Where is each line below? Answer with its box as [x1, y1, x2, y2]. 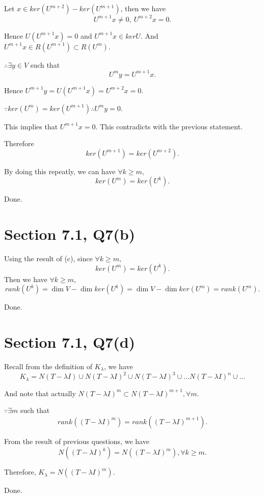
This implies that [4, 121, 58, 131]
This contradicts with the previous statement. [99, 121, 243, 131]
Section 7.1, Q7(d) [4, 332, 136, 352]
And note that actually [4, 388, 76, 398]
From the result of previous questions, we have [4, 435, 149, 446]
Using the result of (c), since [4, 253, 93, 264]
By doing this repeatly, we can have [4, 165, 116, 176]
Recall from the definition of [4, 361, 92, 371]
